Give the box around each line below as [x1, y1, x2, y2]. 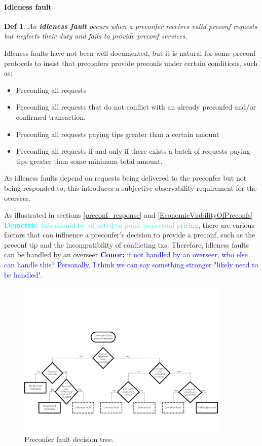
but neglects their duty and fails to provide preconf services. [4, 30, 188, 41]
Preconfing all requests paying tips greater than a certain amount [16, 128, 219, 139]
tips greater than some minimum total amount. [16, 155, 163, 166]
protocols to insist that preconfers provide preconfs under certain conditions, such [4, 57, 258, 68]
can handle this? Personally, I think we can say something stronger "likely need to [4, 259, 258, 270]
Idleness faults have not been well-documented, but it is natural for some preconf [4, 47, 256, 58]
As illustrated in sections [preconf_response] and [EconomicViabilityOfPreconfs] [4, 210, 253, 220]
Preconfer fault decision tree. [24, 434, 114, 444]
